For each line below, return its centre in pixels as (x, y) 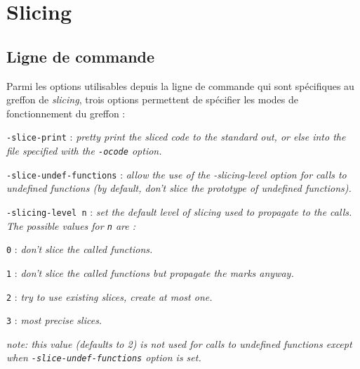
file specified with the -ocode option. (84, 151)
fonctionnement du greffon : (66, 113)
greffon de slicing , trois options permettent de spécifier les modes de (152, 99)
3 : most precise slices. (54, 320)
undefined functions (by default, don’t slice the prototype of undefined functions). (179, 188)
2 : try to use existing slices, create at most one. (109, 296)
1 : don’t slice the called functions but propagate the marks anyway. (150, 272)
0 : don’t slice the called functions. (80, 249)
